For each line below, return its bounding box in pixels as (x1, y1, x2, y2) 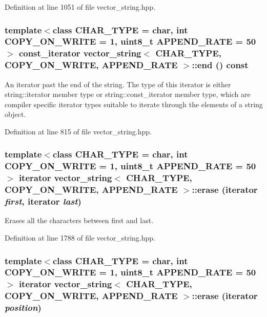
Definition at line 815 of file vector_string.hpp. (5, 126, 152, 136)
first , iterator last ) (5, 195, 81, 208)
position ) (5, 301, 42, 314)
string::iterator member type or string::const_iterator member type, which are (5, 89, 251, 100)
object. (5, 109, 26, 120)
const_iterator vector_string (18, 47, 141, 60)
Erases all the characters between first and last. (5, 215, 154, 226)
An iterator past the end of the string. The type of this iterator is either (5, 78, 231, 89)
